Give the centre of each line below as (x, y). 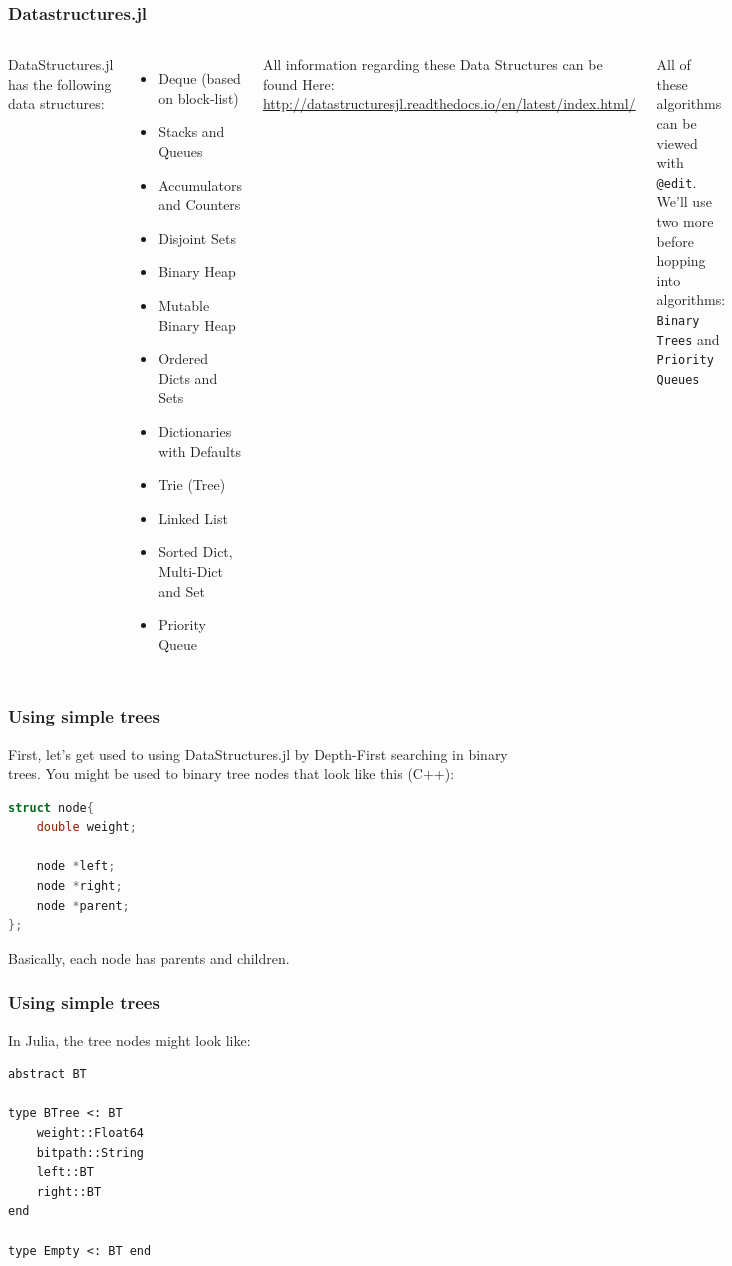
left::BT (65, 1172)
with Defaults (199, 450)
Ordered (183, 358)
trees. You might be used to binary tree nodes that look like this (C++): (231, 773)
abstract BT (47, 1074)
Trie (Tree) (192, 484)
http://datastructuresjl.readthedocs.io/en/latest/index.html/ (449, 103)
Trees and (688, 338)
